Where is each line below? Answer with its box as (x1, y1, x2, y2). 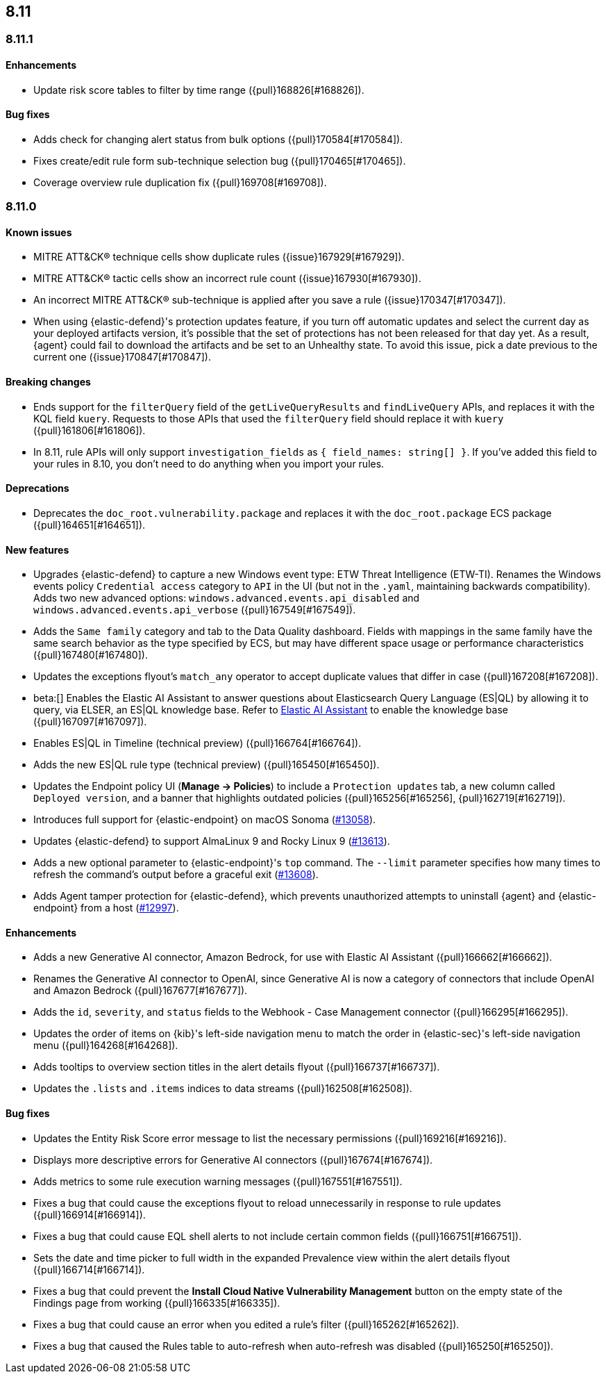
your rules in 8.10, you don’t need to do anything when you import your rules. (33, 457, 385, 470)
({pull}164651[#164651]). (33, 518, 146, 531)
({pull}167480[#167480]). (33, 649, 148, 661)
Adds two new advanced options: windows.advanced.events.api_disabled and (33, 592, 420, 604)
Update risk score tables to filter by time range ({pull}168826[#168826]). (33, 83, 364, 96)
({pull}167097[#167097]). (33, 716, 147, 728)
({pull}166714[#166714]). (33, 1263, 145, 1275)
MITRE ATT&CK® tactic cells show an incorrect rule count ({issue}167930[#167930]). (33, 272, 421, 285)
